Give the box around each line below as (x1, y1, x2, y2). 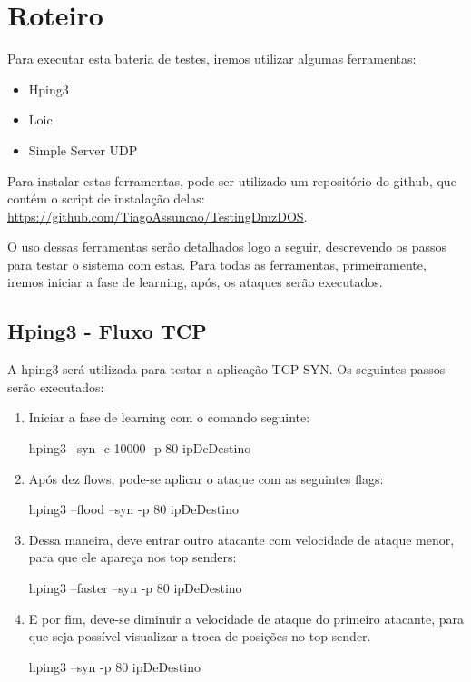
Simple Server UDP (28, 140, 138, 159)
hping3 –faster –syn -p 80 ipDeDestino (28, 578, 242, 598)
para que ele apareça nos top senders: (28, 548, 237, 567)
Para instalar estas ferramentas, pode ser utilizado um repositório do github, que (7, 171, 456, 190)
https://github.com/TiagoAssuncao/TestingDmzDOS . (7, 206, 308, 225)
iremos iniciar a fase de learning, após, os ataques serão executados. (7, 272, 383, 292)
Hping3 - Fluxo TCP (7, 317, 207, 345)
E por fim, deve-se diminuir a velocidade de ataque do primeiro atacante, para (28, 608, 464, 628)
